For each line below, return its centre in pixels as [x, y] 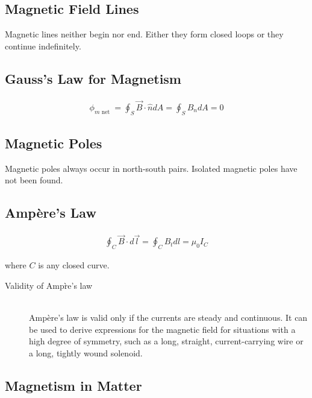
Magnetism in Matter [73, 385]
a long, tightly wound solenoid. [86, 352]
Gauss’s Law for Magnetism [93, 78]
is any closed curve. [74, 265]
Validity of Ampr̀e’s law [49, 285]
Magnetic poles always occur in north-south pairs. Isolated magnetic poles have [151, 168]
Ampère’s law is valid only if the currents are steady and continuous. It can [168, 317]
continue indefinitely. [43, 46]
